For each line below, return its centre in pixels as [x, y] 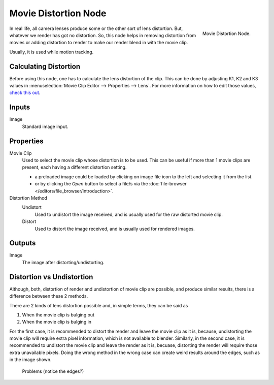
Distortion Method [28, 198]
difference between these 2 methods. [49, 296]
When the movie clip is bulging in [57, 322]
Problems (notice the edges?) [53, 371]
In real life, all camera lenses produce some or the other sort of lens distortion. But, [96, 28]
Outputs [23, 243]
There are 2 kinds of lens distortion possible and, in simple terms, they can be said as [99, 305]
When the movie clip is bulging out [58, 314]
